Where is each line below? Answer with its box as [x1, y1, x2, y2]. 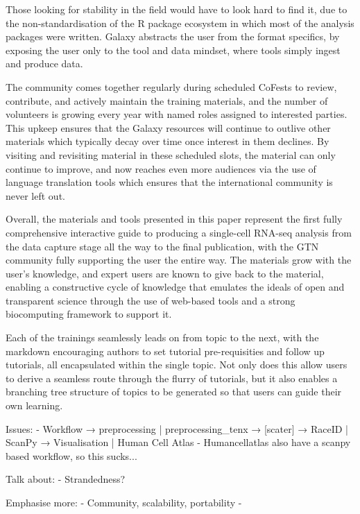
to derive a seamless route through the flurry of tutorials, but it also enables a [6, 370, 338, 385]
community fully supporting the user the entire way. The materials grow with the [6, 252, 352, 267]
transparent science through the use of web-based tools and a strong [6, 293, 295, 307]
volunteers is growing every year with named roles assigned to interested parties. [6, 107, 348, 121]
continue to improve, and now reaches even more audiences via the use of [6, 161, 316, 175]
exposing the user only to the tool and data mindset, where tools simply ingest [6, 42, 341, 57]
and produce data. [6, 56, 83, 71]
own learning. [6, 398, 63, 413]
